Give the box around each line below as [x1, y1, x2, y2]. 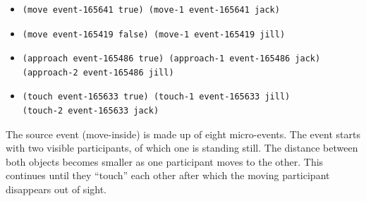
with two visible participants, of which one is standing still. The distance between [6, 140, 358, 155]
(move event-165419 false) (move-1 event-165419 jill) [22, 29, 286, 39]
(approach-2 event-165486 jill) [22, 67, 174, 78]
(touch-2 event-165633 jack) [22, 105, 159, 116]
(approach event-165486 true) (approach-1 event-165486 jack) [22, 54, 321, 64]
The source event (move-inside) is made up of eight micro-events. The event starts [6, 126, 360, 141]
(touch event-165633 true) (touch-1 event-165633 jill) [22, 92, 291, 102]
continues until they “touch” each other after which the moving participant [6, 168, 330, 183]
